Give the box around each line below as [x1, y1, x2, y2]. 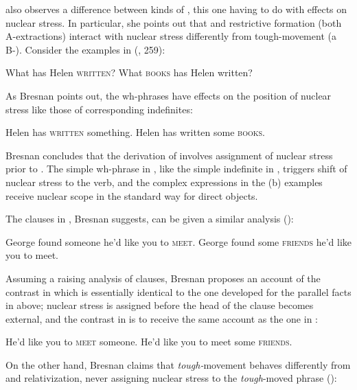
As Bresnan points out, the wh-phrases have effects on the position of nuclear [5, 88, 332, 102]
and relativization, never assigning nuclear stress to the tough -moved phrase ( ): [5, 371, 337, 385]
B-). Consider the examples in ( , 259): [5, 42, 165, 56]
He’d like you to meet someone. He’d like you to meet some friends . [5, 334, 292, 349]
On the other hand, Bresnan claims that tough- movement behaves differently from [5, 357, 351, 371]
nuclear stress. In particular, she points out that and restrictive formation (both [5, 15, 342, 30]
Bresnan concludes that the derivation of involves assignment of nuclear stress [5, 148, 333, 162]
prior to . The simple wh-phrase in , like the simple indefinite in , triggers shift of [5, 161, 347, 176]
